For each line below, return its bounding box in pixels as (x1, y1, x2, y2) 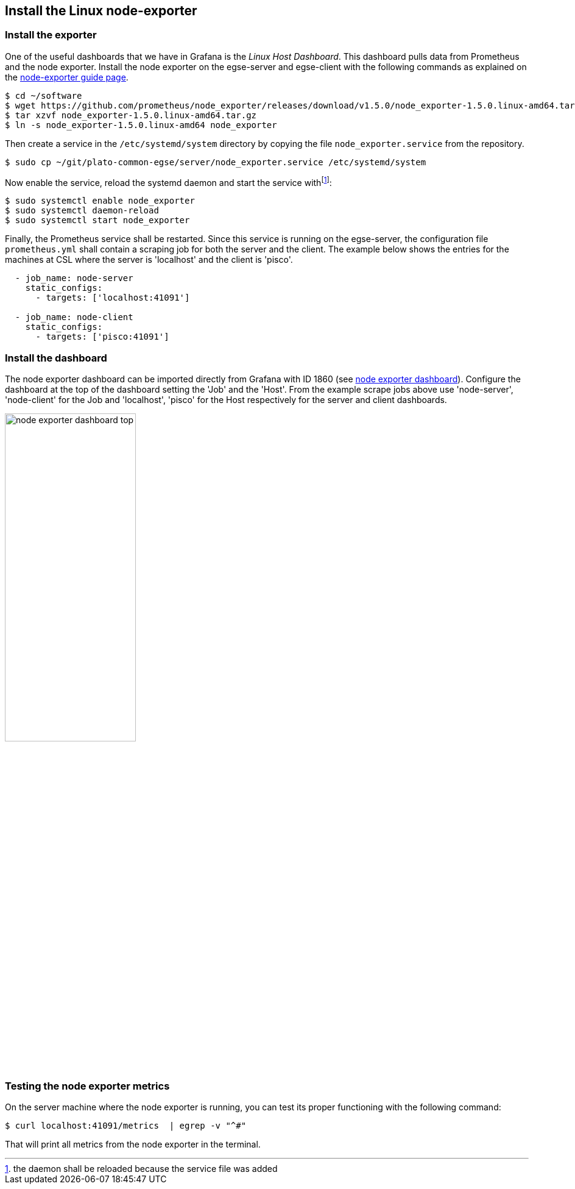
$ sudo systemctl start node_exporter (5, 215, 190, 226)
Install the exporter (5, 29, 97, 41)
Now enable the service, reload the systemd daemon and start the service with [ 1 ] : (5, 175, 332, 188)
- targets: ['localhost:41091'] (35, 293, 190, 303)
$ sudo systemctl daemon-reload (5, 205, 159, 216)
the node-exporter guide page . (5, 71, 129, 82)
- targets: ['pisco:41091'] (35, 332, 169, 342)
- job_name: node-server (15, 273, 133, 284)
